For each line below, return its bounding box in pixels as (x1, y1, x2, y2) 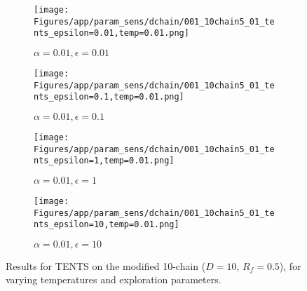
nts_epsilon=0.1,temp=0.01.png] (34, 92, 184, 102)
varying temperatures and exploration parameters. (6, 272, 221, 287)
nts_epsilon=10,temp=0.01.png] (34, 219, 179, 230)
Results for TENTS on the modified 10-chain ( (6, 258, 206, 273)
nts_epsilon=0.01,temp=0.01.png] (34, 28, 189, 39)
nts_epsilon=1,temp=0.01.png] (34, 156, 175, 166)
